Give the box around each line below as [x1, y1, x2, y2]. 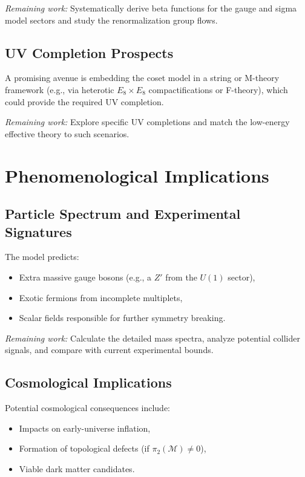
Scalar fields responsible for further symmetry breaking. [19, 311, 226, 324]
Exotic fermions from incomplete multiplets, [19, 291, 183, 303]
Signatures [5, 222, 72, 241]
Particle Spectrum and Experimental [5, 204, 241, 223]
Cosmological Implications [5, 373, 172, 392]
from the [165, 270, 197, 283]
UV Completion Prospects [5, 43, 174, 62]
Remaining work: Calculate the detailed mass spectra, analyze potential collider [5, 331, 300, 344]
